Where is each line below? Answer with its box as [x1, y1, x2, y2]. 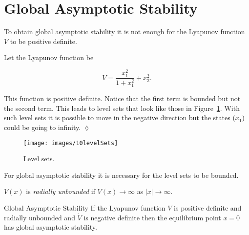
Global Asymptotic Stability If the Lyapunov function [4, 203, 166, 213]
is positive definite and [174, 203, 242, 213]
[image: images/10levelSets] [23, 139, 118, 147]
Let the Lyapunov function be [4, 52, 94, 63]
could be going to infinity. [4, 122, 81, 132]
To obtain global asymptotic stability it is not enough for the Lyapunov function [4, 26, 245, 37]
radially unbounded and [4, 212, 75, 222]
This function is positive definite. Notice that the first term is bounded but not [4, 93, 241, 104]
